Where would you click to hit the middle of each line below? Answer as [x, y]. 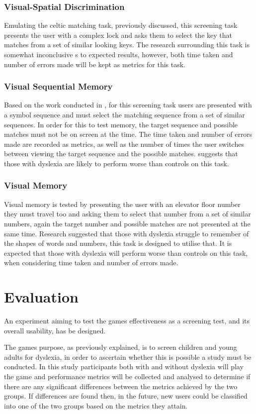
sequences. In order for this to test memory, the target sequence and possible [121, 124]
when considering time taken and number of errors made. [91, 262]
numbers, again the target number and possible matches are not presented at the [127, 223]
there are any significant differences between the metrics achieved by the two [121, 386]
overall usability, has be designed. [55, 330]
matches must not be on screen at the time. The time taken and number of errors [128, 134]
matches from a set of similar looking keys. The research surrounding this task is [127, 45]
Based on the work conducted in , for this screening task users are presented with [128, 105]
